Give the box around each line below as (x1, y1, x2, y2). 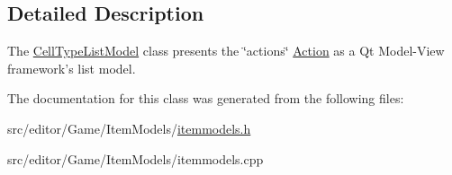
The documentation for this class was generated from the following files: (7, 89, 404, 108)
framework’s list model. (7, 58, 136, 77)
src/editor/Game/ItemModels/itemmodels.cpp (7, 149, 264, 168)
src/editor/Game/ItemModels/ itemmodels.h (7, 118, 251, 137)
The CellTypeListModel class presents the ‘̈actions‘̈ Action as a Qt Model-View (7, 41, 445, 60)
